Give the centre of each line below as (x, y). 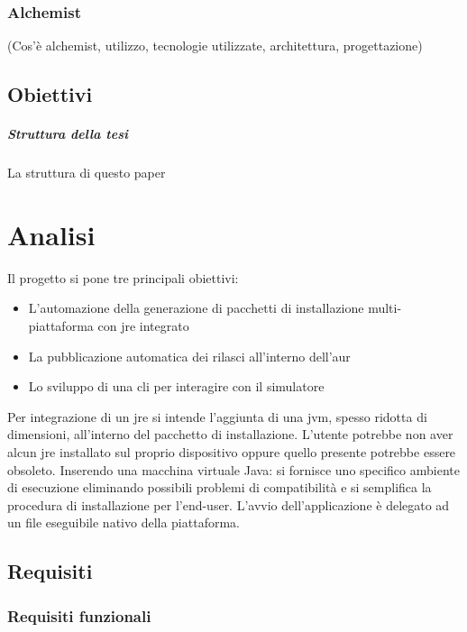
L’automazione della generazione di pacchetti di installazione (196, 308)
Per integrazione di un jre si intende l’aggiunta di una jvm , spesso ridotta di (217, 416)
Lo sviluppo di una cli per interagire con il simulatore (176, 386)
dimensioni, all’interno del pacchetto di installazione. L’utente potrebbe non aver (230, 434)
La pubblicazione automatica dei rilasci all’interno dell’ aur (189, 356)
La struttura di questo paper (87, 173)
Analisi (51, 234)
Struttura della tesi (68, 134)
